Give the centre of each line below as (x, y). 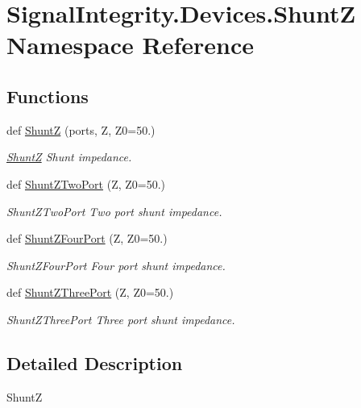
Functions (48, 96)
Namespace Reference (130, 45)
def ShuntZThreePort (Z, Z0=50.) (90, 292)
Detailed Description (95, 362)
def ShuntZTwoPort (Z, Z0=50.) (86, 183)
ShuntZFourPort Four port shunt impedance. (116, 265)
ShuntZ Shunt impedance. (69, 157)
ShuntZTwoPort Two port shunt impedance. (114, 211)
